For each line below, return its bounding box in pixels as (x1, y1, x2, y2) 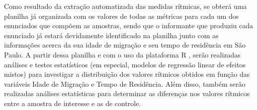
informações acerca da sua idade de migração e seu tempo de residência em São (4, 40, 246, 50)
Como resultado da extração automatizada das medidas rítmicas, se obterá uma (4, 1, 247, 11)
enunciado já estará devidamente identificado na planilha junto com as (4, 30, 219, 40)
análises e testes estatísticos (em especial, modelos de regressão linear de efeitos (4, 59, 246, 69)
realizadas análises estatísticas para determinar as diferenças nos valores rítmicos (4, 88, 250, 99)
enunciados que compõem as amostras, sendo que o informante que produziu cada (4, 20, 253, 31)
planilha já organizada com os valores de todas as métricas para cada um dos (4, 10, 239, 21)
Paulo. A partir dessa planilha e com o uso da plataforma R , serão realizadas (4, 49, 241, 59)
